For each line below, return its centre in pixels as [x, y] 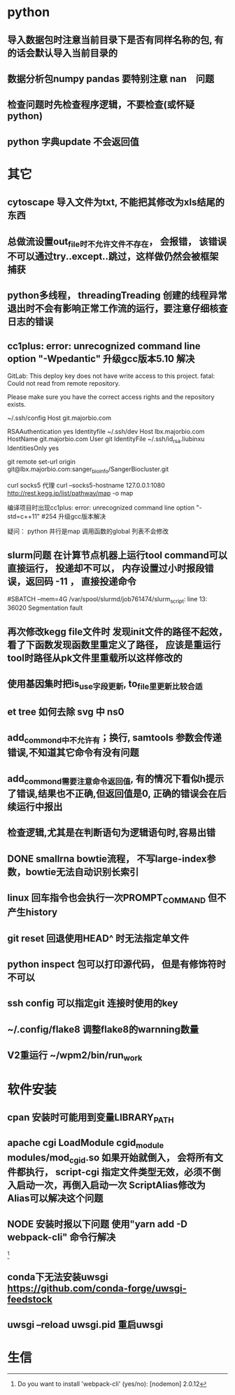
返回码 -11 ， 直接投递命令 [81, 582]
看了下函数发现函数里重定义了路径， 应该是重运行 [114, 645]
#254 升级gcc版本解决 [74, 516]
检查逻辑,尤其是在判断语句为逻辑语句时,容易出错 [112, 833]
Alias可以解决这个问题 [55, 1198]
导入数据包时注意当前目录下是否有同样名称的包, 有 [115, 40]
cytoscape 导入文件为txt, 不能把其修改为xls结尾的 [116, 203]
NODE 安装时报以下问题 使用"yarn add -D [97, 1225]
